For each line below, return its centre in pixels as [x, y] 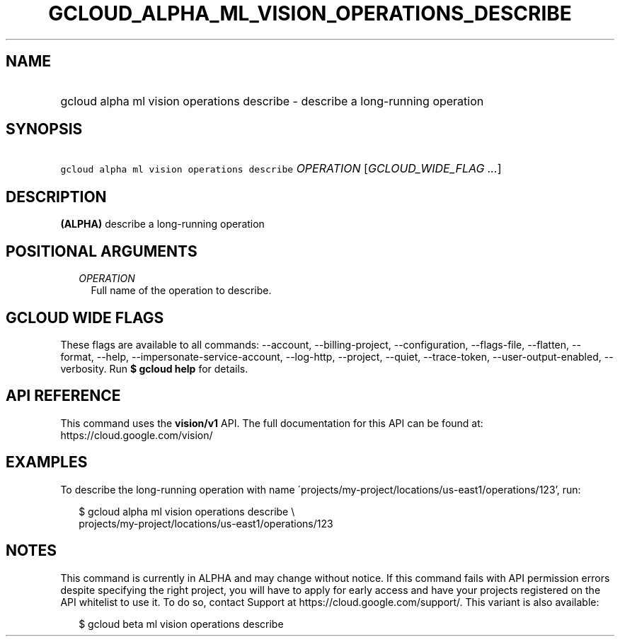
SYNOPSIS [44, 129]
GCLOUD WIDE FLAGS [85, 317]
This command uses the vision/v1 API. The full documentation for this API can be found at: [272, 423]
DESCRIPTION [56, 197]
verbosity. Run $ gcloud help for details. [154, 368]
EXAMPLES [47, 462]
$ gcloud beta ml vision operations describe [181, 624]
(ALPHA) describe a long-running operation [162, 224]
